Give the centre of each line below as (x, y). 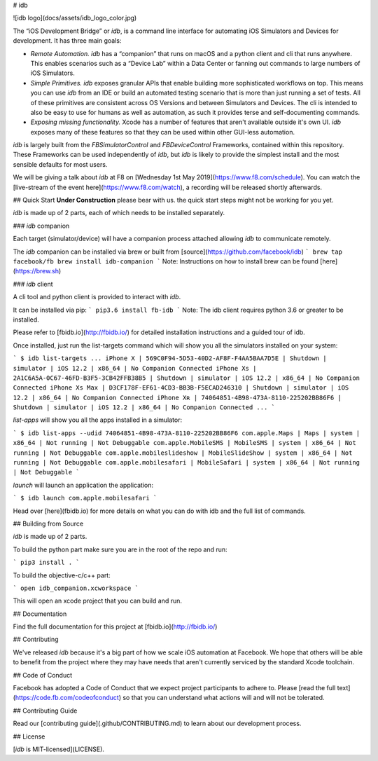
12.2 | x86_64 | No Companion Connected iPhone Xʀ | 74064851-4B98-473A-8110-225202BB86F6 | (177, 397)
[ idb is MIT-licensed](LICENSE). (59, 749)
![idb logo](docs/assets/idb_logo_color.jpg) (75, 18)
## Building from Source (48, 523)
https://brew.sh (37, 271)
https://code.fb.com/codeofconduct (67, 698)
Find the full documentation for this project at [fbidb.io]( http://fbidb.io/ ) (115, 626)
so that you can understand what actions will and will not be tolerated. (224, 698)
